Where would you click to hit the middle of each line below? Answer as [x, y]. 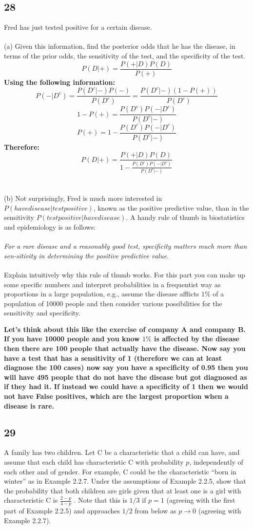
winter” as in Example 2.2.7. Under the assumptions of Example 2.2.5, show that [125, 481]
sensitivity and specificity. [42, 313]
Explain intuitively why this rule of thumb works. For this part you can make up [125, 274]
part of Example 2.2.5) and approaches [62, 511]
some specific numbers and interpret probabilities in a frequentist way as [112, 284]
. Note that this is [100, 500]
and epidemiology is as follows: [50, 226]
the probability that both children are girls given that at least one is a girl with [123, 490]
